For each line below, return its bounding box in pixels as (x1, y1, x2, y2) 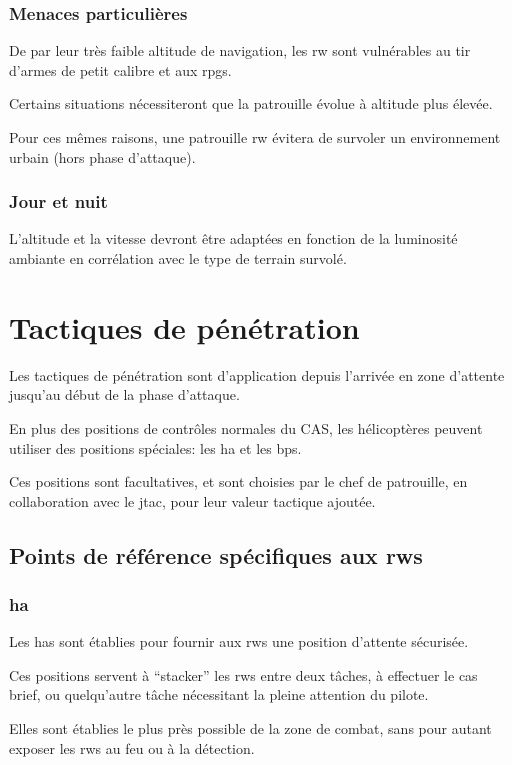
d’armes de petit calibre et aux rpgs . (9, 59, 232, 80)
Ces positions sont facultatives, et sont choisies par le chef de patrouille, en (9, 471, 468, 492)
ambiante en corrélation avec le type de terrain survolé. (9, 248, 347, 268)
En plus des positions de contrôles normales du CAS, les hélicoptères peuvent (9, 417, 483, 438)
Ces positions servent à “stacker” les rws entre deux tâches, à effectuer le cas (9, 664, 478, 685)
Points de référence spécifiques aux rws (9, 539, 423, 570)
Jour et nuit (9, 189, 108, 214)
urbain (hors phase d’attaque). (9, 146, 196, 167)
